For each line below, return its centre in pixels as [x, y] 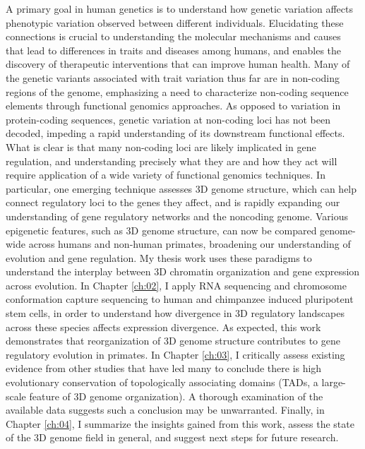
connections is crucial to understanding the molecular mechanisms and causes [173, 36]
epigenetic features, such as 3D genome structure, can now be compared [161, 230]
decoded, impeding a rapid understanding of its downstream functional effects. [175, 133]
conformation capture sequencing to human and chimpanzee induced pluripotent [180, 299]
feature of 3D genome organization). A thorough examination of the [176, 396]
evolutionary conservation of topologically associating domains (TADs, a [162, 382]
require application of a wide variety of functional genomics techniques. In [166, 175]
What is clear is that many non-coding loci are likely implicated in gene [161, 146]
